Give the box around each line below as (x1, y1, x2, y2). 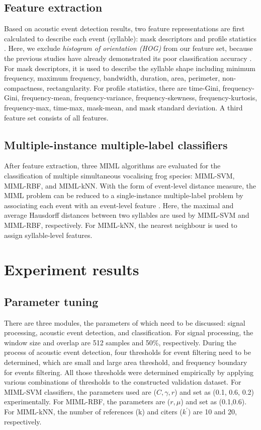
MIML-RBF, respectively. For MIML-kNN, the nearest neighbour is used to (4, 219, 237, 230)
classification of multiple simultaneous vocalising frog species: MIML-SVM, (4, 170, 235, 180)
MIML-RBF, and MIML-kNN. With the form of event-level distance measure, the (4, 180, 256, 191)
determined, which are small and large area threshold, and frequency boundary (4, 357, 247, 367)
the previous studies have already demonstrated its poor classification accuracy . (4, 52, 252, 63)
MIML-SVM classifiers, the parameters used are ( (4, 386, 156, 397)
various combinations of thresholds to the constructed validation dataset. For (4, 377, 241, 387)
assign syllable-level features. (4, 229, 93, 240)
